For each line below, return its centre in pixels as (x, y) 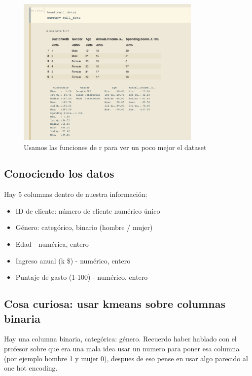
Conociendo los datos (59, 173)
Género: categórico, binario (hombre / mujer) (84, 227)
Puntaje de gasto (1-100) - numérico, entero (82, 277)
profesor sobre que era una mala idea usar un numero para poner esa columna (122, 349)
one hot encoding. (31, 368)
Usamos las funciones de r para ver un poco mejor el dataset (115, 147)
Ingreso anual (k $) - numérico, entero (73, 260)
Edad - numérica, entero (52, 244)
